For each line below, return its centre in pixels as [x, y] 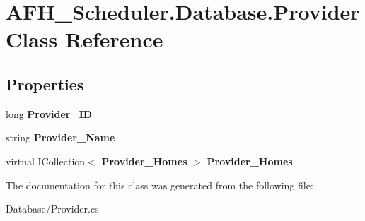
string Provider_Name [60, 137]
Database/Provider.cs [52, 209]
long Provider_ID [49, 113]
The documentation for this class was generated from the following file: [160, 185]
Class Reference [85, 39]
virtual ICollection [46, 161]
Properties [45, 84]
